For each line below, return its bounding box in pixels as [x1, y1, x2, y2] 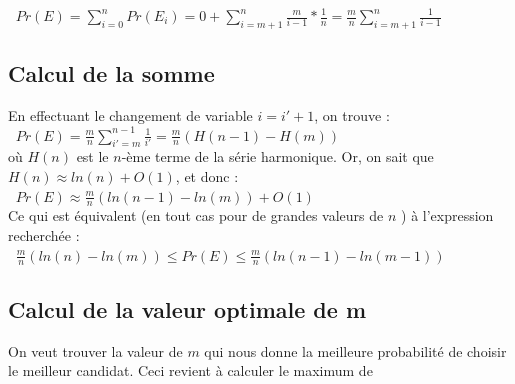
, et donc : [175, 165, 239, 186]
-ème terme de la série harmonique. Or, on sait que [121, 146, 434, 167]
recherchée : [8, 225, 80, 245]
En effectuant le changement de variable [8, 105, 253, 125]
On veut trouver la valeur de [8, 340, 183, 361]
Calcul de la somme [8, 58, 215, 89]
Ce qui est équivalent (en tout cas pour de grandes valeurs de [8, 205, 384, 226]
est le [76, 146, 109, 167]
